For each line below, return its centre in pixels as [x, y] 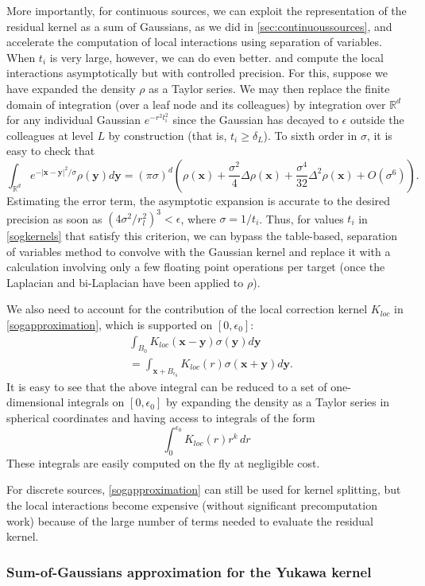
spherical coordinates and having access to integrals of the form [161, 417]
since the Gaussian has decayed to [255, 120]
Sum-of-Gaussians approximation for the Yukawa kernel [189, 571]
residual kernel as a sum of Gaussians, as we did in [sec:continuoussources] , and [199, 26]
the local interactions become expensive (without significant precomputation [192, 505]
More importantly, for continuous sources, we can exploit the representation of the [207, 10]
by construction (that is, [168, 135]
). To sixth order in [310, 135]
